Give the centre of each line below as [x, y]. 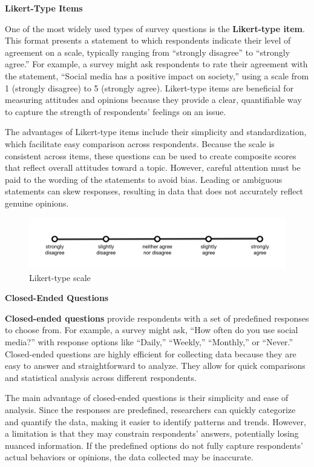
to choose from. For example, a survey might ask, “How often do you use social [152, 330]
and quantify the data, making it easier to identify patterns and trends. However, [155, 421]
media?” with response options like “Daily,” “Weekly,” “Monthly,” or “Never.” [149, 341]
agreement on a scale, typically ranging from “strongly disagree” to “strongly [148, 52]
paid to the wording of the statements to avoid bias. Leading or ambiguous [144, 179]
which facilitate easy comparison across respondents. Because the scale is [140, 143]
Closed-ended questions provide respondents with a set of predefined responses [157, 318]
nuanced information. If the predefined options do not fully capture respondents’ [154, 445]
